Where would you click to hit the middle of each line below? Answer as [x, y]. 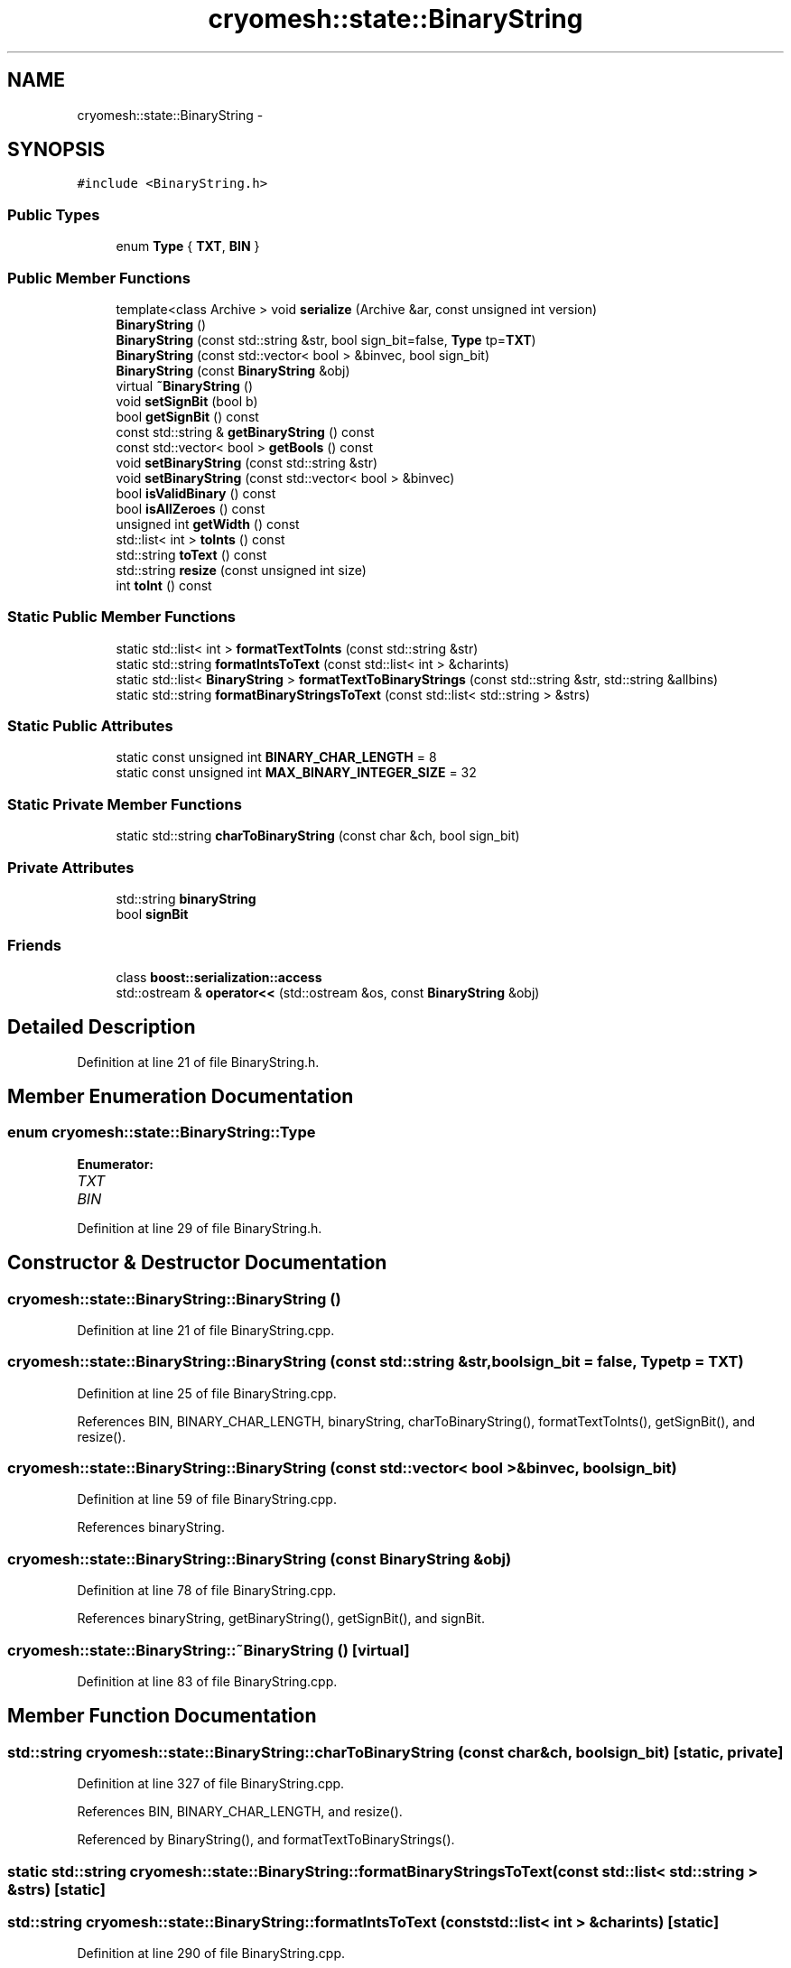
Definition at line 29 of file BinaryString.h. [200, 1228]
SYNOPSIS [56, 150]
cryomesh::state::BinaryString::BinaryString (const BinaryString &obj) [260, 1559]
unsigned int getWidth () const [208, 524]
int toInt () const [164, 585]
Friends [34, 946]
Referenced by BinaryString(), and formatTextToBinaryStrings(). [266, 1840]
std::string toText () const [191, 554]
